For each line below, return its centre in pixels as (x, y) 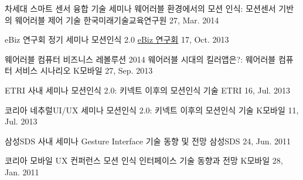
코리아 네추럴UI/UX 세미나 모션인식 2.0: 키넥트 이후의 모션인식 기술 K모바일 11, (152, 110)
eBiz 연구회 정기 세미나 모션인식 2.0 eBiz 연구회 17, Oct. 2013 (117, 39)
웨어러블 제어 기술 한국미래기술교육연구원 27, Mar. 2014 (117, 20)
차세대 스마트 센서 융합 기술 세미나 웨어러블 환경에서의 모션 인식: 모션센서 (140, 8)
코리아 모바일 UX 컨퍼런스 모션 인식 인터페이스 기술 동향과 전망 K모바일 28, (144, 160)
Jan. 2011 (22, 172)
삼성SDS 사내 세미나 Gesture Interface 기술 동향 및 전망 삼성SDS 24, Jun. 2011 (148, 141)
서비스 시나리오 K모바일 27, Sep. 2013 (84, 70)
